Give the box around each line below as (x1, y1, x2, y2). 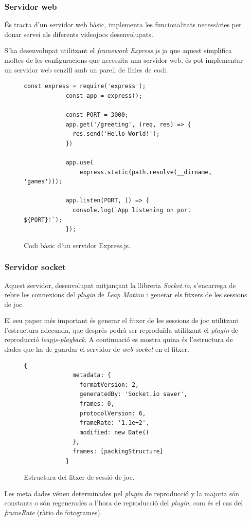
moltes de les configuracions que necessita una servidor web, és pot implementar (4, 55, 243, 65)
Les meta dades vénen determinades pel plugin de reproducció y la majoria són (4, 488, 239, 498)
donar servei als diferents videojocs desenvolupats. (4, 29, 153, 39)
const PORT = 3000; (65, 111, 128, 118)
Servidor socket (4, 261, 66, 273)
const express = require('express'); (24, 83, 146, 90)
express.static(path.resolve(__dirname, (79, 168, 212, 176)
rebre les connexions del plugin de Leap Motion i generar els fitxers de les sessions (4, 289, 247, 300)
